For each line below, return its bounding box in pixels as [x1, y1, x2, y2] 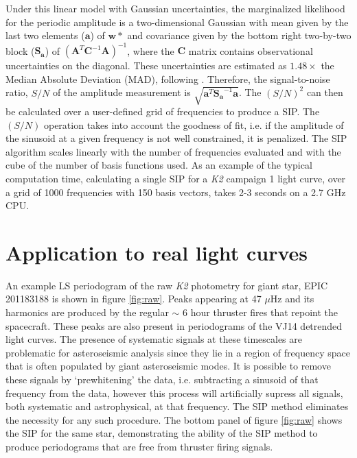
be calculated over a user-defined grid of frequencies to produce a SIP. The [5, 104, 320, 119]
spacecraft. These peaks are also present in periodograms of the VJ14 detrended [5, 318, 343, 333]
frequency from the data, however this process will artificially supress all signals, [5, 385, 343, 400]
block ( [5, 43, 35, 58]
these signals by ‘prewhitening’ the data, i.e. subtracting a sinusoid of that [5, 372, 319, 387]
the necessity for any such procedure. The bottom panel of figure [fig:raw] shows [5, 412, 343, 426]
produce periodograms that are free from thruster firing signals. [5, 439, 273, 454]
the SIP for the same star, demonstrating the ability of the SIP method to [5, 426, 318, 440]
